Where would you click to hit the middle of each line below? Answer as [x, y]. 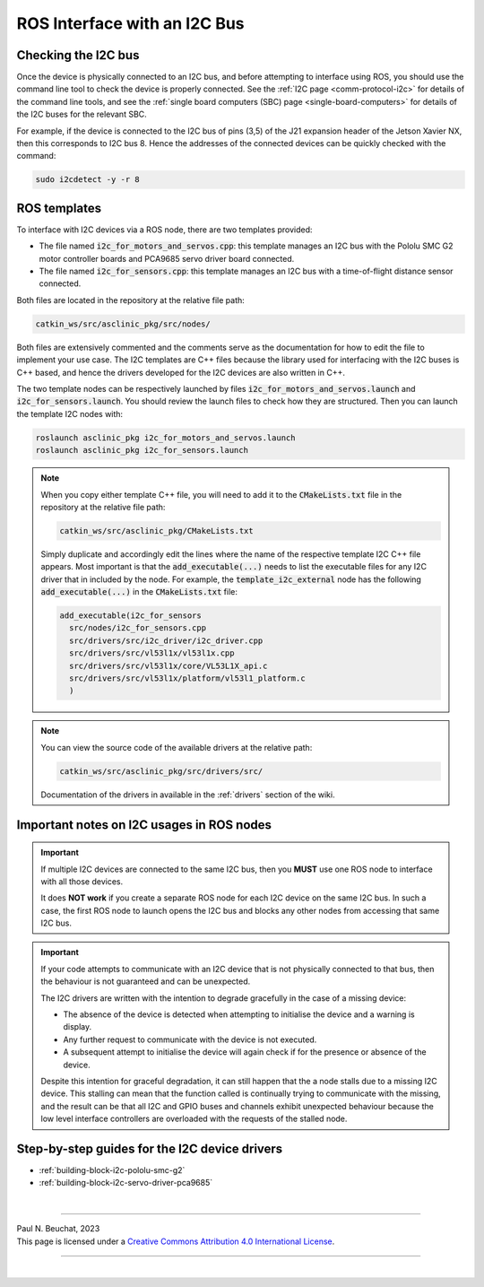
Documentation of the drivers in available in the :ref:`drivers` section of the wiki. [188, 795]
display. [78, 1027]
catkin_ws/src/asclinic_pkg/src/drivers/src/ [161, 771]
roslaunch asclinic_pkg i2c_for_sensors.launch [142, 450]
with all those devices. [82, 881]
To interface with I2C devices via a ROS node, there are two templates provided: [164, 230]
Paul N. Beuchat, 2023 [58, 1229]
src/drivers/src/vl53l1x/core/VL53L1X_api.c [168, 665]
